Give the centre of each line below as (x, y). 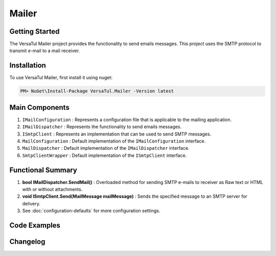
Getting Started (34, 31)
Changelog (27, 242)
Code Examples (35, 226)
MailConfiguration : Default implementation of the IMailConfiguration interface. (114, 141)
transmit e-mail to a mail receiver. (45, 51)
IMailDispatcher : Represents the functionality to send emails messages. (102, 127)
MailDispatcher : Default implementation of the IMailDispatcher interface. (106, 148)
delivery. (31, 203)
